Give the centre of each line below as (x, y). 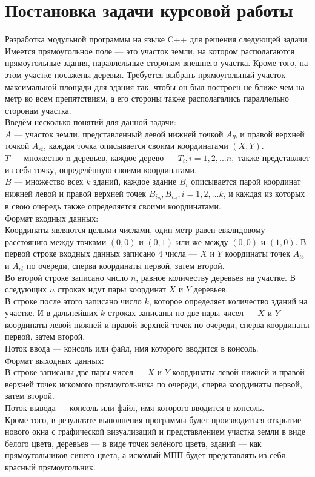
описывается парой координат (246, 181)
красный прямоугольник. (50, 467)
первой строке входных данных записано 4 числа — (101, 253)
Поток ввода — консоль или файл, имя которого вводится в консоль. (132, 348)
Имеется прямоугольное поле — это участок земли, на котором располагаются (150, 51)
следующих (26, 289)
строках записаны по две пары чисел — (181, 313)
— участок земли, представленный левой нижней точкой (119, 133)
